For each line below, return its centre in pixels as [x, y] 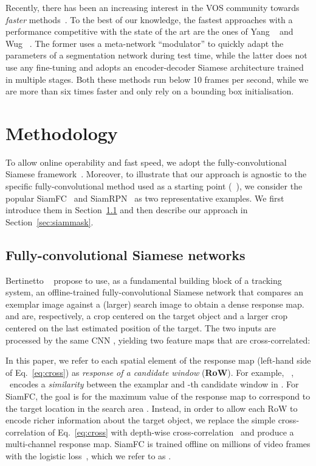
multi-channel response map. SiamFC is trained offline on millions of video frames [158, 444]
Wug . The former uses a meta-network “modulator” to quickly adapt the [145, 43]
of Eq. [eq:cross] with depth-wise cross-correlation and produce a [171, 432]
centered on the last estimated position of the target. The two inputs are [141, 328]
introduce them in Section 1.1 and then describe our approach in [127, 210]
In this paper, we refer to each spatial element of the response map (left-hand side [158, 360]
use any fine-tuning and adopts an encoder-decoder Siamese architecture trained [155, 67]
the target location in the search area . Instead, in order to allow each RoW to [152, 408]
